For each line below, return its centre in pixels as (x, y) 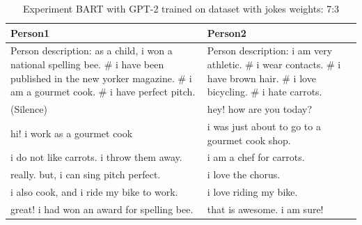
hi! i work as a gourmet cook (72, 133)
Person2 (227, 32)
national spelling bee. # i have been (87, 64)
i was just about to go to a (264, 126)
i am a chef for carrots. (256, 157)
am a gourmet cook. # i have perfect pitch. (103, 92)
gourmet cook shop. (249, 140)
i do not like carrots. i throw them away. (96, 157)
